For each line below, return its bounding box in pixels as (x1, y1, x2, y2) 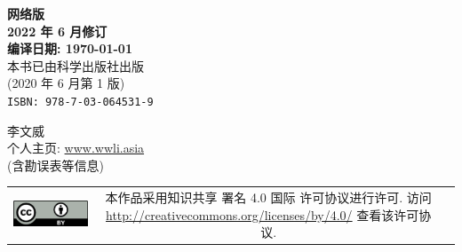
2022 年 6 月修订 (7, 21, 108, 40)
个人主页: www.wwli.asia (7, 138, 145, 157)
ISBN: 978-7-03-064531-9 (7, 95, 154, 108)
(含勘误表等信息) (7, 155, 104, 174)
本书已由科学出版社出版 (7, 56, 144, 75)
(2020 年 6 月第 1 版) (7, 74, 125, 92)
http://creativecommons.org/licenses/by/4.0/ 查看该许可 (106, 205, 419, 224)
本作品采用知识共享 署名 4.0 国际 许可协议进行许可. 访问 (105, 188, 432, 207)
